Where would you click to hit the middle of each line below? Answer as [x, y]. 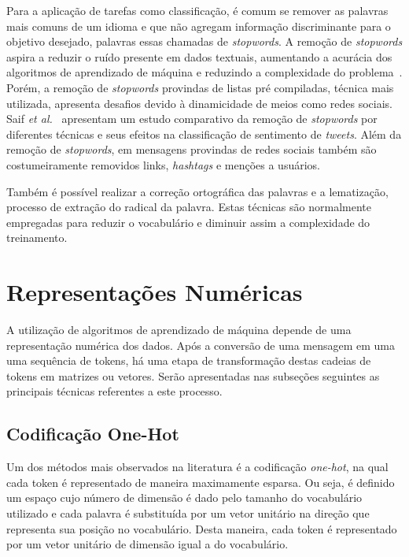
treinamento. [37, 238]
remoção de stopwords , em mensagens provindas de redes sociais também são [192, 149]
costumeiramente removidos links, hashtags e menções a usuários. [163, 164]
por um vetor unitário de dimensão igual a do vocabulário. [147, 544]
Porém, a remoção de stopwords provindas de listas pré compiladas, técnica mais [200, 87]
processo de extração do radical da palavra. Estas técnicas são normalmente [189, 207]
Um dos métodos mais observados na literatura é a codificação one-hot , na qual [197, 467]
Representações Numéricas [155, 292]
